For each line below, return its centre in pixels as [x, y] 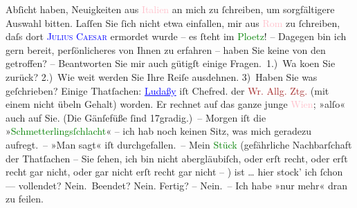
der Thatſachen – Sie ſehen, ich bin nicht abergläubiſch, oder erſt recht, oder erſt [177, 158]
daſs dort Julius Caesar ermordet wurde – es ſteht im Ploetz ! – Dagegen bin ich [176, 36]
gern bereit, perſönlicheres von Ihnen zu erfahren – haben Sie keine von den [166, 49]
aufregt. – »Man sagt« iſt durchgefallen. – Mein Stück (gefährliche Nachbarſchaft [179, 144]
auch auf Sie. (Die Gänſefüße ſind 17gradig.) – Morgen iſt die [136, 117]
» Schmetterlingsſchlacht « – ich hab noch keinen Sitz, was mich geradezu [159, 131]
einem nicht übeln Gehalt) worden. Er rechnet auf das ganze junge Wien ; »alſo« [175, 104]
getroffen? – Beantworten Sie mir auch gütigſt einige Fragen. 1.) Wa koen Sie [171, 63]
